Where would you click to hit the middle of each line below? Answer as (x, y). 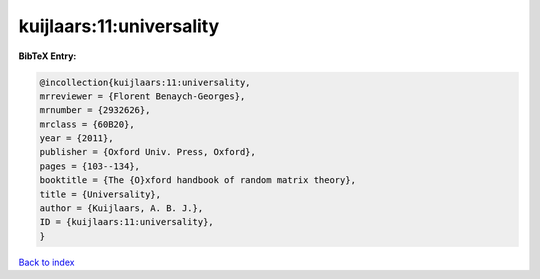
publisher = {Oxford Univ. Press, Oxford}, (148, 152)
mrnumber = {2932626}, (95, 110)
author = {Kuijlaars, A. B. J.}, (121, 208)
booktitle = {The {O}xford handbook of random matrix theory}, (198, 180)
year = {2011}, (76, 138)
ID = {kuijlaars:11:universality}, (126, 222)
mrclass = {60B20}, (87, 124)
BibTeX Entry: (47, 56)
